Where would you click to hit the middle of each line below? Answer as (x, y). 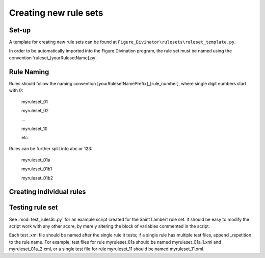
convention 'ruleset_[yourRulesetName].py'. (53, 58)
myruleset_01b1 (37, 169)
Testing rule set (34, 208)
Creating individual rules (47, 192)
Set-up (20, 30)
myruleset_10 (34, 129)
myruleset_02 (35, 110)
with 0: (16, 90)
